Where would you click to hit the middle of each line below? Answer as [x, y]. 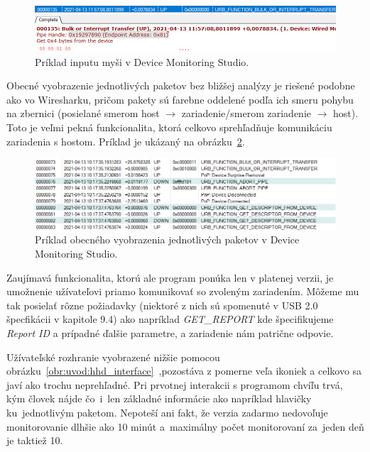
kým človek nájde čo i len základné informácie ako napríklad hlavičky [159, 398]
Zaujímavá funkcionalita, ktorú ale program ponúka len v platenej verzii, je [170, 277]
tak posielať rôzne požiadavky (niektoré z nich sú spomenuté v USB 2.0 [162, 305]
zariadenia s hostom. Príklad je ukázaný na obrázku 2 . [126, 141]
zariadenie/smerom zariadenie [246, 113]
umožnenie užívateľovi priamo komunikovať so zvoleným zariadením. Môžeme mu [183, 291]
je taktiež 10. [35, 440]
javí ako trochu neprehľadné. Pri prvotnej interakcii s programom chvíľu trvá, [175, 384]
